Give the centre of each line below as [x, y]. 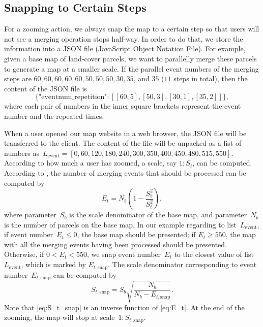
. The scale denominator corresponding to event [182, 264]
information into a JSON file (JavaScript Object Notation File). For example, [125, 48]
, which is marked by [53, 264]
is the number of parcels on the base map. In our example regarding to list [121, 224]
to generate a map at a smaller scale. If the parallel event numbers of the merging [131, 68]
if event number [29, 234]
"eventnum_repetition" [73, 97]
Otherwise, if [24, 254]
